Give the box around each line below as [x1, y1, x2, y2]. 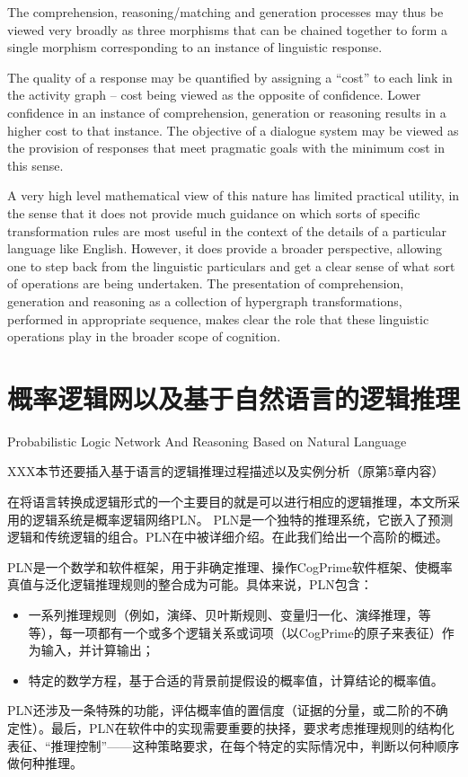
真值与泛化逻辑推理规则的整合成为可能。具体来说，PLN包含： [7, 575, 373, 594]
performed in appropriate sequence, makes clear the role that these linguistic [7, 309, 429, 328]
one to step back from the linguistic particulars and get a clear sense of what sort [7, 256, 455, 275]
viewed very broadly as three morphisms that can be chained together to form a [7, 20, 448, 39]
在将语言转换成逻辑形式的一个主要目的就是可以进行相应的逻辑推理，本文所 [7, 492, 447, 510]
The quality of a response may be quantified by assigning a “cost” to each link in [7, 67, 453, 86]
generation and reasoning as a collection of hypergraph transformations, [7, 291, 402, 310]
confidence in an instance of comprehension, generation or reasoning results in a [7, 102, 446, 121]
